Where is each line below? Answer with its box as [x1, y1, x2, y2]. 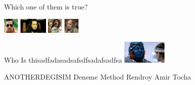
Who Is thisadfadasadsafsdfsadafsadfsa [4, 55, 122, 65]
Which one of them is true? [4, 1, 88, 11]
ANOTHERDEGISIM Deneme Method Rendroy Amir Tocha [4, 71, 191, 82]
